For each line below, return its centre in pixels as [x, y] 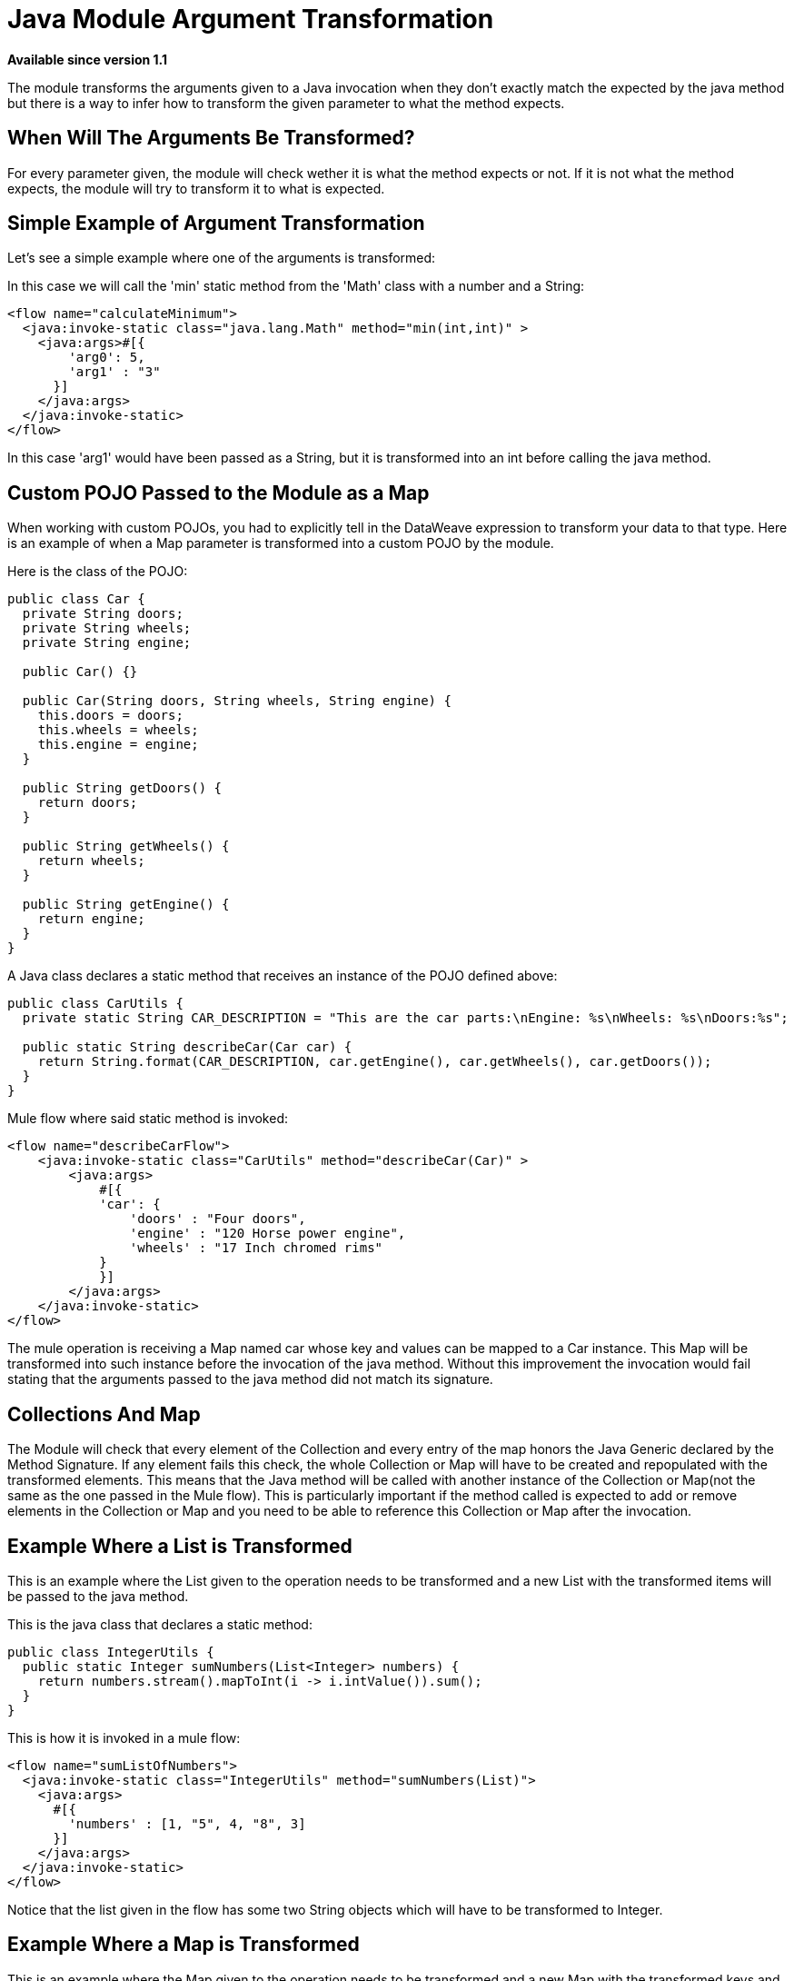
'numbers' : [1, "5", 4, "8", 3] [187, 1823]
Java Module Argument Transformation [251, 19]
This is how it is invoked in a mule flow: [124, 1737]
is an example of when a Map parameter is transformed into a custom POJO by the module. [281, 543]
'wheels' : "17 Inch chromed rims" [256, 1248]
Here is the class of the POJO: [98, 572]
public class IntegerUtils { [111, 1652]
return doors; [88, 803]
